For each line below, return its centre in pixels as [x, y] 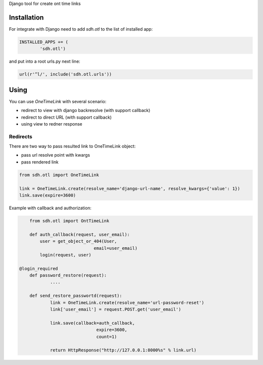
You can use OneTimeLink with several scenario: [58, 101]
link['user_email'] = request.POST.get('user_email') [115, 310]
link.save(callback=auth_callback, [92, 323]
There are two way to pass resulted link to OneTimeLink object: [72, 146]
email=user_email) [116, 248]
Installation [26, 17]
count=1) [106, 337]
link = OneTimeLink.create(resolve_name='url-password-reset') [127, 302]
